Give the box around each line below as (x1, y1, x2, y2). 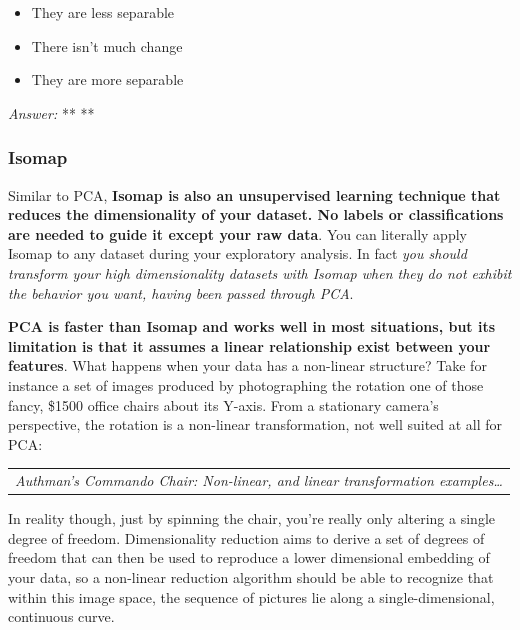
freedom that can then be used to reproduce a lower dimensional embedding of (8, 547, 490, 568)
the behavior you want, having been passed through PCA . (8, 282, 354, 303)
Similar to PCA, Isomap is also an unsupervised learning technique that (8, 184, 501, 205)
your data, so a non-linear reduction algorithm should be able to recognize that (8, 566, 494, 587)
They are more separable (31, 69, 184, 90)
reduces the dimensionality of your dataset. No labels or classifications (8, 204, 504, 225)
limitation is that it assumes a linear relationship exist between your (8, 335, 491, 356)
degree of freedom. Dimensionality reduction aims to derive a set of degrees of (8, 527, 485, 548)
